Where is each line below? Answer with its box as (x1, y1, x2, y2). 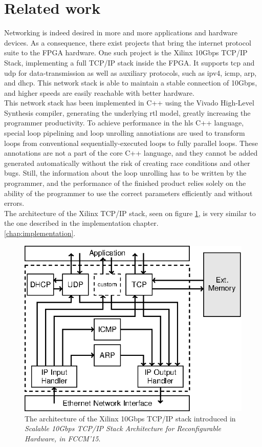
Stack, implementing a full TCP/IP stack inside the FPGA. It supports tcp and (4, 57, 255, 68)
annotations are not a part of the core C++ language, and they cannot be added (4, 147, 258, 158)
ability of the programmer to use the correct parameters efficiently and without (4, 187, 253, 198)
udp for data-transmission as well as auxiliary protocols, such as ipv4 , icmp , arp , (4, 67, 257, 78)
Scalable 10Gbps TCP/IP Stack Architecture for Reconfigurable (25, 423, 221, 434)
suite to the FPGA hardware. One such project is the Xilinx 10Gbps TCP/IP (4, 47, 248, 58)
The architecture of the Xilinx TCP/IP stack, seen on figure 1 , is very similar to (4, 207, 256, 218)
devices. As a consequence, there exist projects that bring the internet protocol (4, 37, 251, 48)
